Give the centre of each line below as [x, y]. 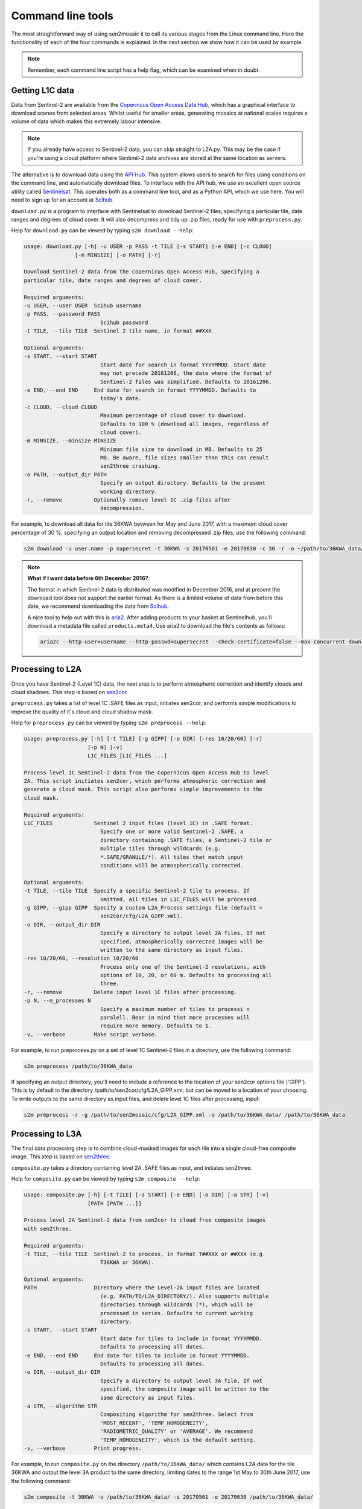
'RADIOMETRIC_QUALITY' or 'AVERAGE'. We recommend [176, 1431]
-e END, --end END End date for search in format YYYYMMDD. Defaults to [140, 390]
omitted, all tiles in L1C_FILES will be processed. [179, 899]
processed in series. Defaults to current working [176, 1313]
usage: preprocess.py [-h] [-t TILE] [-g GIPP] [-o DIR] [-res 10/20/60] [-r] [143, 739]
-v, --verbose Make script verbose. [91, 1034]
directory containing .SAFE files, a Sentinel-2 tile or [186, 840]
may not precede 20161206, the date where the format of [186, 373]
